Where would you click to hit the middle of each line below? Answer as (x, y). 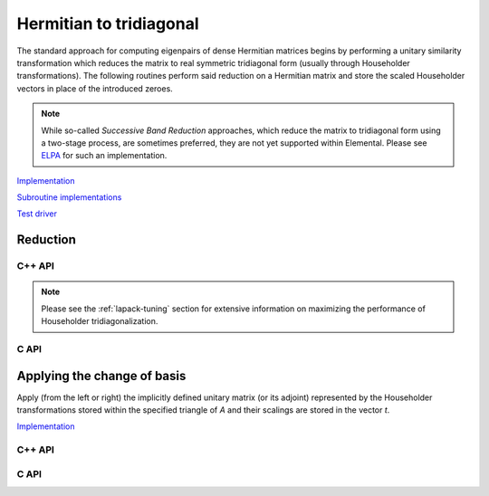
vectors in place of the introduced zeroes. (95, 88)
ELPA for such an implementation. (104, 156)
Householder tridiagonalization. (100, 321)
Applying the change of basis (101, 376)
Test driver (37, 214)
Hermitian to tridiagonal (108, 24)
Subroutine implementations (69, 197)
